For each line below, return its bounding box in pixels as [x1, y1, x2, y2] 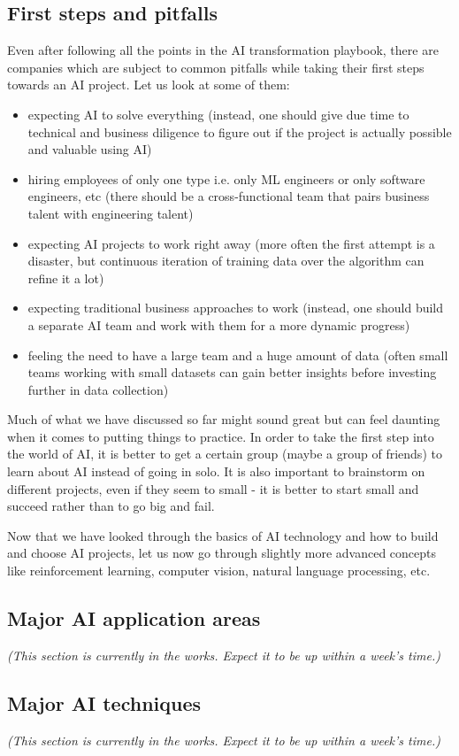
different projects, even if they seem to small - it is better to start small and [7, 479, 419, 498]
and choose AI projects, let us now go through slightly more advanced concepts [7, 544, 437, 562]
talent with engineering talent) [27, 204, 194, 222]
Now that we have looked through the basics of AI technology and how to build [7, 526, 439, 544]
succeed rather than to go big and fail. [7, 497, 215, 515]
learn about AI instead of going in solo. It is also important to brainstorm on [7, 462, 425, 481]
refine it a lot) [27, 268, 104, 287]
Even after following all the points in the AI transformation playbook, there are [7, 41, 439, 59]
